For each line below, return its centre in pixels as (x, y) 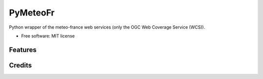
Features (23, 50)
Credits (20, 65)
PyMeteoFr (32, 13)
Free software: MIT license (48, 36)
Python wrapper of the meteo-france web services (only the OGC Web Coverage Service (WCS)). (107, 27)
